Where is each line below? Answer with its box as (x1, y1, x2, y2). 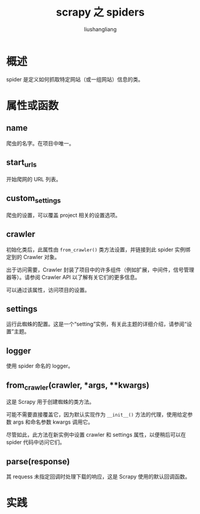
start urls (6, 157, 37, 169)
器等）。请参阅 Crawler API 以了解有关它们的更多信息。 (6, 273, 140, 281)
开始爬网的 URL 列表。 (6, 175, 61, 183)
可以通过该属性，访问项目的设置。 (6, 286, 90, 293)
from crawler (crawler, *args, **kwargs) (6, 380, 150, 392)
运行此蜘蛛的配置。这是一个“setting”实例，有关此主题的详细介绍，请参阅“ (6, 321, 187, 328)
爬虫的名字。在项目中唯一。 (6, 139, 75, 147)
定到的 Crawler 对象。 (6, 253, 60, 260)
